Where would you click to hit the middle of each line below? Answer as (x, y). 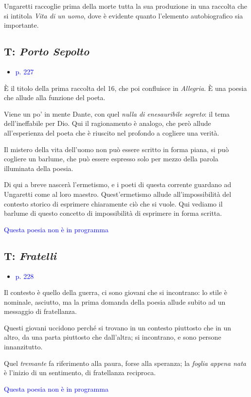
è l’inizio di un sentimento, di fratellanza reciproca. (80, 372)
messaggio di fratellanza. (40, 311)
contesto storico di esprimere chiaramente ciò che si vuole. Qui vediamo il (113, 203)
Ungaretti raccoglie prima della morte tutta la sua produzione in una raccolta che (126, 6)
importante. (21, 25)
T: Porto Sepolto (47, 51)
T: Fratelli (30, 255)
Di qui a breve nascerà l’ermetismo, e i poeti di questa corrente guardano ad (118, 184)
